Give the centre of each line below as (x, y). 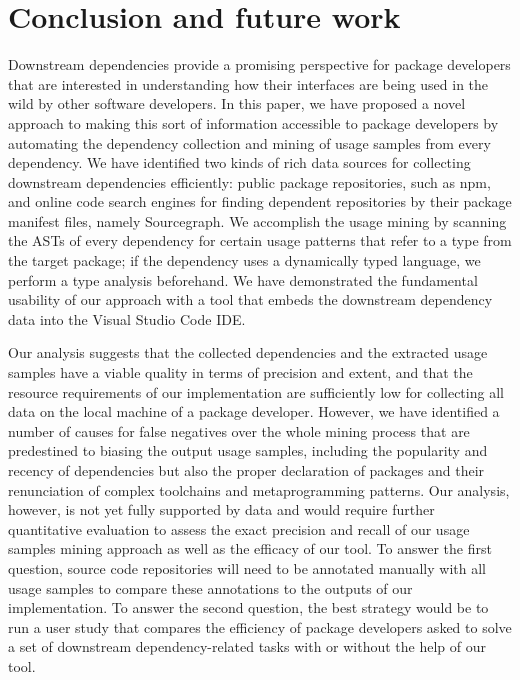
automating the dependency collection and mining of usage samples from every (249, 142)
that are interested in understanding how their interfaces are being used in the (248, 83)
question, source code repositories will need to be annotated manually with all (247, 567)
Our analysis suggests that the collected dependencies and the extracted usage (248, 352)
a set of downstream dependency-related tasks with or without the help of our (247, 646)
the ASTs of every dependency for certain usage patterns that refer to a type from (260, 240)
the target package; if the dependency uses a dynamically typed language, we (244, 260)
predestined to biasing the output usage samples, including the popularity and (248, 450)
